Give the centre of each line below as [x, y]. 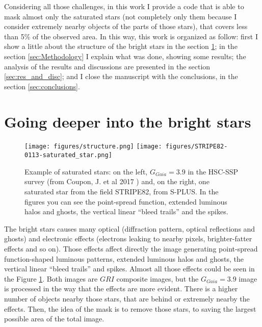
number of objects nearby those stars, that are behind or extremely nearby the [127, 298]
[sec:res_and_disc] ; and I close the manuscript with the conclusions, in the [121, 76]
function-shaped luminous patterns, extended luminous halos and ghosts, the [124, 258]
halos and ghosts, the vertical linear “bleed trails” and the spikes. [126, 211]
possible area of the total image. [54, 319]
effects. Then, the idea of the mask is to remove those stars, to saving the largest [130, 308]
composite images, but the [158, 278]
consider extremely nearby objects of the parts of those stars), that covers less [126, 26]
